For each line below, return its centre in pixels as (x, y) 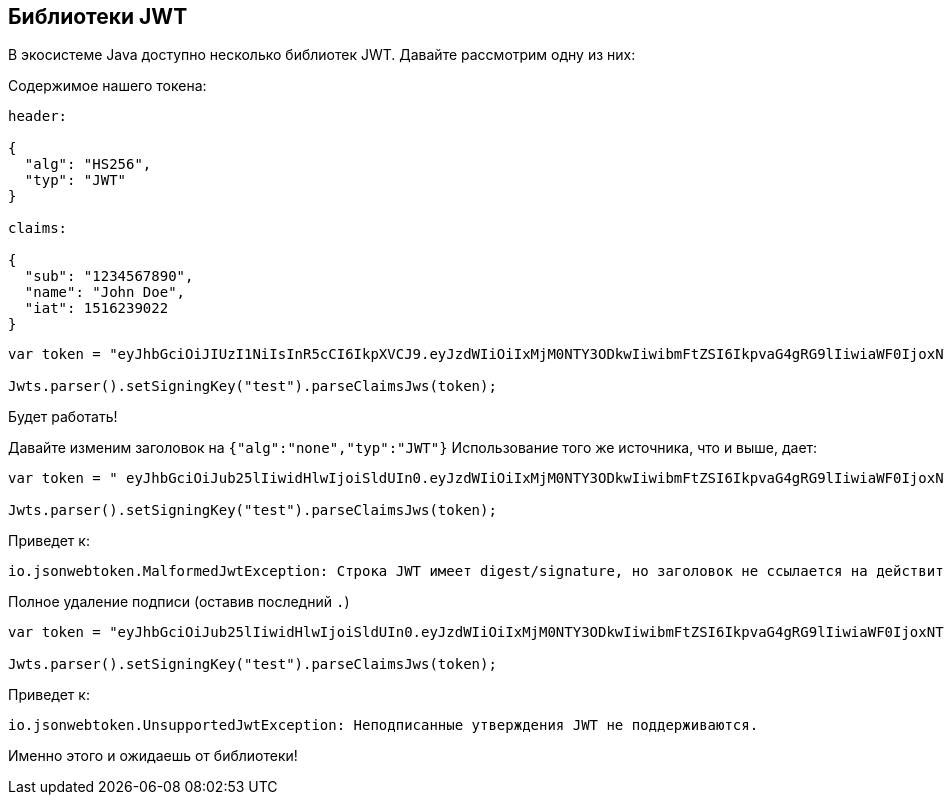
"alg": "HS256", (88, 164)
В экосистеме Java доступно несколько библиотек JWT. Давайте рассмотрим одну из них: (322, 55)
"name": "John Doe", (105, 292)
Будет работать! (63, 417)
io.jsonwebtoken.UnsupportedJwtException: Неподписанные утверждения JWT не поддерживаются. (383, 725)
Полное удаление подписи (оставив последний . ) (179, 602)
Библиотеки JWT (98, 16)
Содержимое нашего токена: (107, 86)
